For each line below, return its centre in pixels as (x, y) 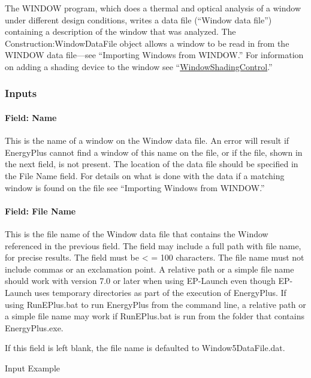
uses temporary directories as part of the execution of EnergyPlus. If (160, 292)
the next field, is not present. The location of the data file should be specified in (152, 164)
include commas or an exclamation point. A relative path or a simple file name (150, 269)
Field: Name (31, 117)
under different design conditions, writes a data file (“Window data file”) (138, 19)
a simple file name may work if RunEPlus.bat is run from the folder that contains (155, 316)
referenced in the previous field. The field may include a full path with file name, (153, 245)
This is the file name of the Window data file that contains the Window (137, 233)
